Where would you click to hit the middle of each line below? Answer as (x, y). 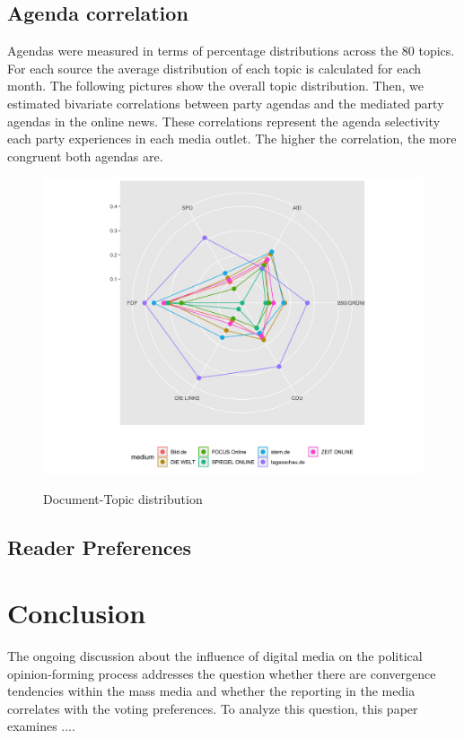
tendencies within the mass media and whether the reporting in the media (211, 691)
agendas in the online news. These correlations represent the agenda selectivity (224, 121)
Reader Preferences (100, 547)
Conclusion (77, 613)
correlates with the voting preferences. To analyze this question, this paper (213, 708)
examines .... (41, 726)
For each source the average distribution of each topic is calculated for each (214, 68)
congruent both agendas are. (85, 156)
